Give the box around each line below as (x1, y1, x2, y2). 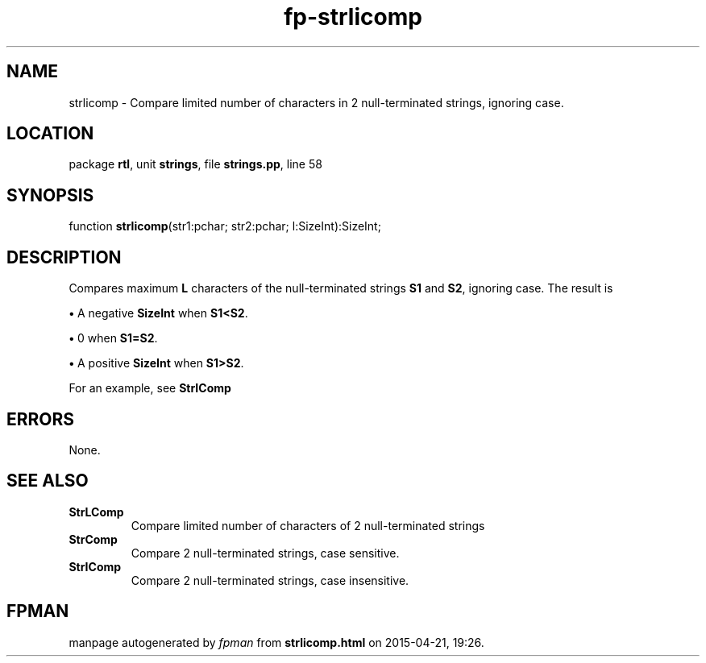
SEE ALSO (6, 470, 89, 491)
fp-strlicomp (284, 3, 422, 31)
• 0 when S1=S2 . (69, 331, 158, 346)
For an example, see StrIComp (69, 381, 231, 396)
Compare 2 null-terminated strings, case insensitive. (131, 573, 409, 587)
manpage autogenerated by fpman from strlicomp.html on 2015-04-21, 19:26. (69, 635, 484, 649)
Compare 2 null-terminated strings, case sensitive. (131, 545, 400, 560)
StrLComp (69, 504, 124, 519)
